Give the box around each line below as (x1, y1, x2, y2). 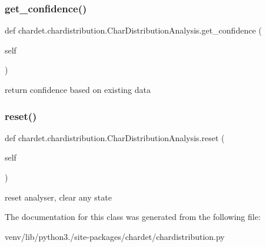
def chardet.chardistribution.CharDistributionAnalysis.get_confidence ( (5, 24, 262, 36)
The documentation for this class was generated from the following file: (5, 211, 261, 223)
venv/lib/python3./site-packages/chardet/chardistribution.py (5, 230, 225, 242)
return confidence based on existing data (5, 84, 151, 95)
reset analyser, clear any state (5, 191, 112, 203)
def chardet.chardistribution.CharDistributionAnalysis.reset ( (5, 131, 225, 143)
